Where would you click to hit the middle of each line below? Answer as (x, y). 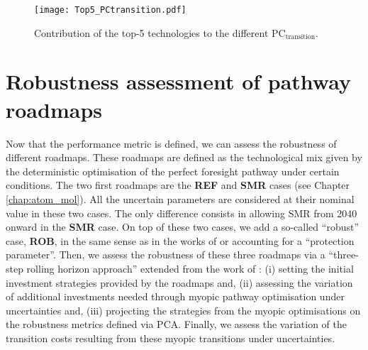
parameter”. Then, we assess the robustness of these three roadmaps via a (166, 255)
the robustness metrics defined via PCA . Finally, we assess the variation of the (176, 324)
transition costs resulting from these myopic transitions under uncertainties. (171, 338)
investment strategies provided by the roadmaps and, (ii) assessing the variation (179, 282)
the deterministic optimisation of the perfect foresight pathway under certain (173, 171)
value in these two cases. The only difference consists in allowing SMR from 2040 (182, 213)
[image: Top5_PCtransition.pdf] (110, 10)
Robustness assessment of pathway (178, 81)
